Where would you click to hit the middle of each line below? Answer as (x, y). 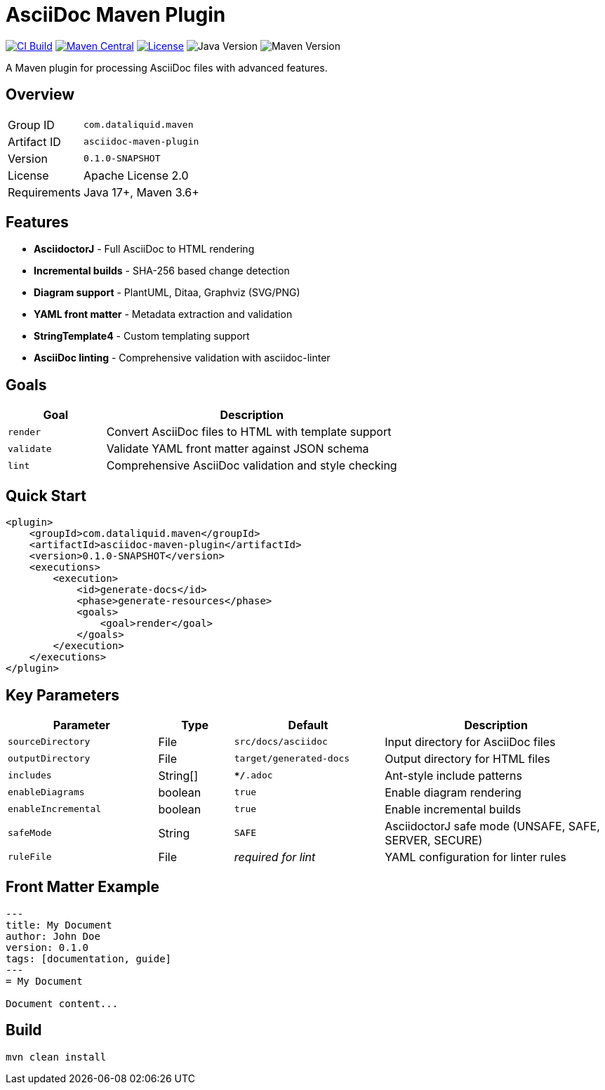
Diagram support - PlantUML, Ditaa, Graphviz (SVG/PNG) (167, 293)
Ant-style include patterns (453, 775)
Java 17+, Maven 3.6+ (141, 192)
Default (308, 725)
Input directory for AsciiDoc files (470, 742)
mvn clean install (56, 1057)
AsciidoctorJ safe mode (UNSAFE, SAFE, (492, 826)
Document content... (62, 1003)
